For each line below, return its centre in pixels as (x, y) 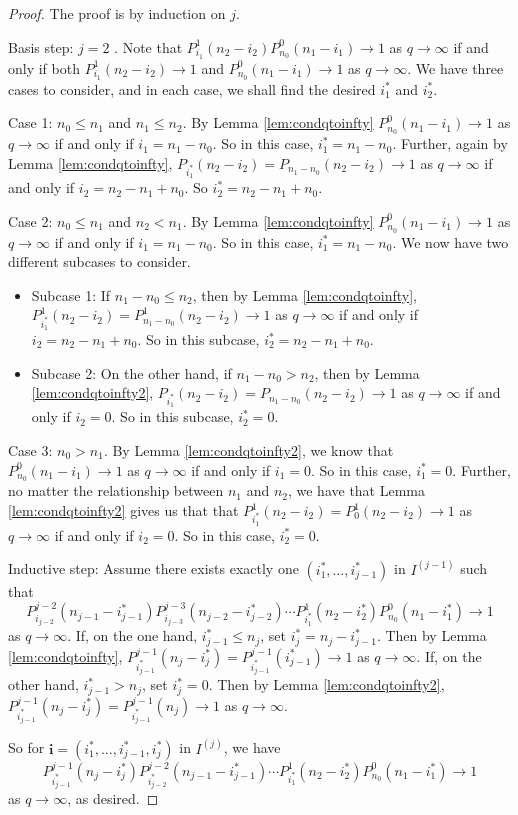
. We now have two (450, 241)
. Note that (148, 46)
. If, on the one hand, (132, 635)
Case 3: (30, 449)
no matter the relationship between (116, 490)
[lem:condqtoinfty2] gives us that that (123, 510)
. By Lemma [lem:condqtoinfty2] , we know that (248, 449)
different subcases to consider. (99, 261)
